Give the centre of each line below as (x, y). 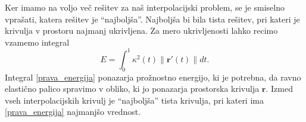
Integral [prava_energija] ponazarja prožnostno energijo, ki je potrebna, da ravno (153, 77)
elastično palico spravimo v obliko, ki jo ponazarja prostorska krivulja (132, 89)
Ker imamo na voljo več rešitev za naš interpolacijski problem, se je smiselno (145, 7)
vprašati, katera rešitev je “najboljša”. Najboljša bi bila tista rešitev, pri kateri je (152, 19)
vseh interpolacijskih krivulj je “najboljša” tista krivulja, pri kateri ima (134, 100)
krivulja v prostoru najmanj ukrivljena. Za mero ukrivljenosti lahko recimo (141, 30)
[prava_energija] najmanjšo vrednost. (73, 112)
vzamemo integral (37, 42)
